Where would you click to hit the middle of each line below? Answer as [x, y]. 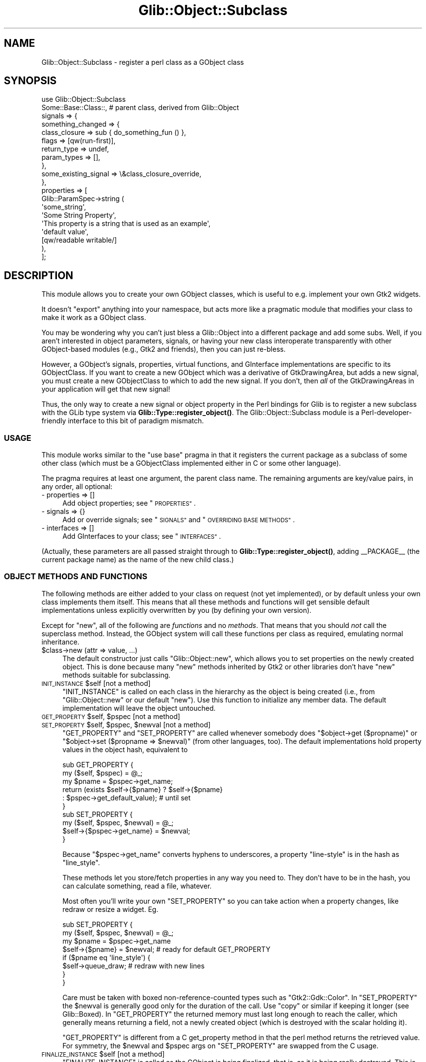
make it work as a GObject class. [94, 318]
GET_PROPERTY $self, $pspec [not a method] [111, 716]
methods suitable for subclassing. [116, 675]
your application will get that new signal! [106, 389]
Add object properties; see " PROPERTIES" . [129, 503]
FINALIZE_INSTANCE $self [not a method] [103, 1054]
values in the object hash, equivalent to [125, 749]
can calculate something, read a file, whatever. [137, 886]
